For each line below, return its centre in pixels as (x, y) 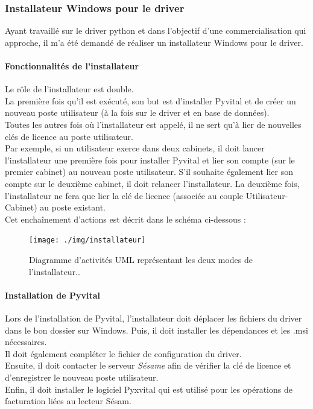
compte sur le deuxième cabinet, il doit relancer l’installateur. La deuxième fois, (152, 183)
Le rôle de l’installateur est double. (69, 89)
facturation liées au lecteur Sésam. (68, 401)
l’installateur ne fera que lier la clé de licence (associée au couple (124, 195)
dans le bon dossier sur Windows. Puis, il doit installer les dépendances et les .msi (156, 330)
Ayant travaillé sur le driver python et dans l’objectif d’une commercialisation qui (156, 30)
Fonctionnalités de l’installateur (72, 66)
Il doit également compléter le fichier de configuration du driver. (123, 353)
